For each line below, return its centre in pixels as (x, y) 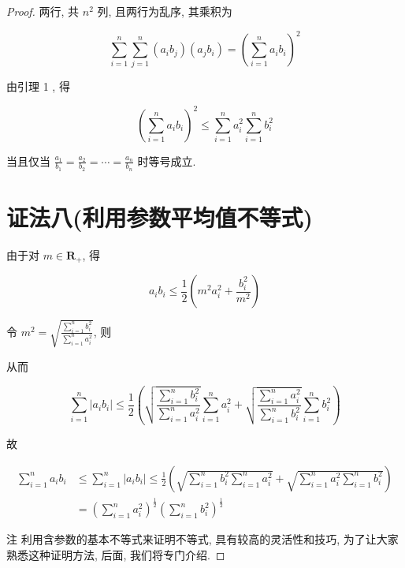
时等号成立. (167, 161)
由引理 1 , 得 (38, 86)
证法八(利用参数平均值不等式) (160, 217)
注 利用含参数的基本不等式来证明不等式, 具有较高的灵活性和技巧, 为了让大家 (202, 539)
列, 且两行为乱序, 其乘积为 (165, 11)
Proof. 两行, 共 (43, 11)
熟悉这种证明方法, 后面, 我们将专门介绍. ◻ (116, 554)
